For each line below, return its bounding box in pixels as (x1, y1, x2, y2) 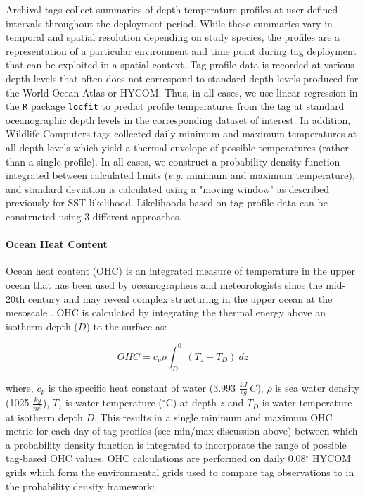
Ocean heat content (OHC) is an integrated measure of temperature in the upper (6, 263, 355, 278)
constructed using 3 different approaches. (6, 208, 182, 223)
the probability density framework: (6, 478, 155, 493)
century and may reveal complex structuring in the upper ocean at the (27, 291, 333, 306)
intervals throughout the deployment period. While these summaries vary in (6, 15, 333, 30)
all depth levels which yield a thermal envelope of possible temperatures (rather (6, 140, 349, 154)
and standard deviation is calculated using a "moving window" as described (6, 181, 330, 196)
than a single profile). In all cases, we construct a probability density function (6, 154, 340, 168)
